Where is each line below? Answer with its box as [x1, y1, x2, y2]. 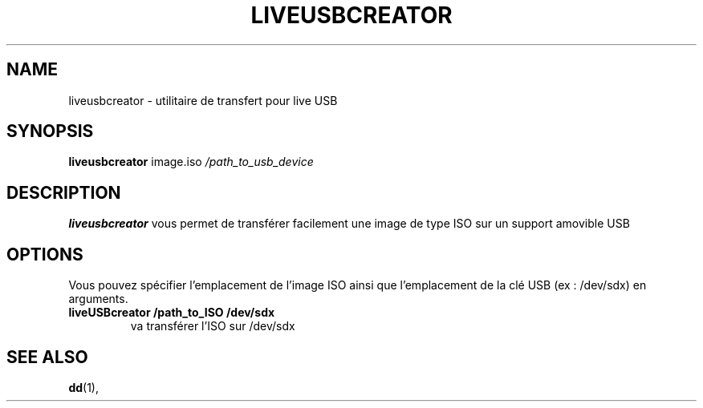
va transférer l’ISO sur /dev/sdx [130, 319, 295, 333]
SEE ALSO [6, 346, 88, 367]
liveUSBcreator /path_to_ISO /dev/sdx [68, 305, 275, 320]
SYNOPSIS [6, 121, 94, 142]
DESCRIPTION [6, 182, 121, 203]
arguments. [68, 292, 128, 306]
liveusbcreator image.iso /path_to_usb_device [68, 155, 314, 169]
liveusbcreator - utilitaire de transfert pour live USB [68, 93, 338, 107]
